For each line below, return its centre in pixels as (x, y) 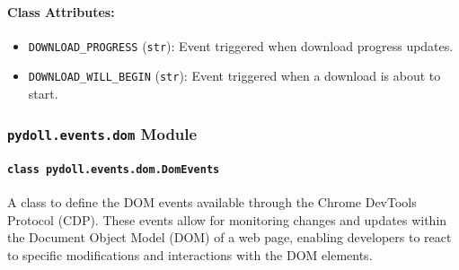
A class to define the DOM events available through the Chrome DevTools (212, 201)
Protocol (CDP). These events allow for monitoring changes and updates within (227, 219)
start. (43, 94)
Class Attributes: (61, 11)
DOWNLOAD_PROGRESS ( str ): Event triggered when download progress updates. (241, 45)
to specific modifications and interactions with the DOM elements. (190, 254)
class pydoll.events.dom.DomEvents (114, 169)
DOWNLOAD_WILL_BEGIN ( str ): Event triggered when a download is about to (234, 76)
